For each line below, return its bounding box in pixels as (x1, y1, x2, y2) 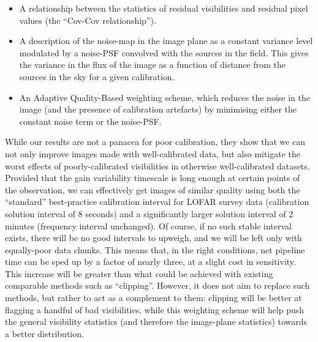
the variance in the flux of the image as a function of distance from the (19, 58, 286, 71)
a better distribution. (5, 327, 84, 340)
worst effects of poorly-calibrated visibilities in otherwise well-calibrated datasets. (5, 159, 310, 172)
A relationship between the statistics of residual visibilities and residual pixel (19, 2, 308, 14)
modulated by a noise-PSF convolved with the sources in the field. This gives (19, 46, 309, 59)
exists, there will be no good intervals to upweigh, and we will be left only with (5, 231, 302, 244)
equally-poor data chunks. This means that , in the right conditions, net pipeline (5, 243, 305, 256)
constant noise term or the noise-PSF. (19, 114, 162, 127)
